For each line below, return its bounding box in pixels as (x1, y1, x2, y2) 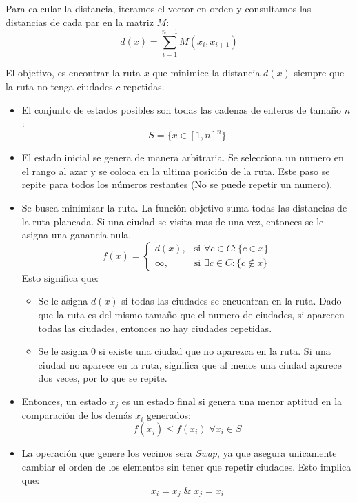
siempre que (294, 65, 345, 80)
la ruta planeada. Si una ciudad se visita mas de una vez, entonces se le (21, 214, 324, 228)
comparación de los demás (21, 408, 132, 422)
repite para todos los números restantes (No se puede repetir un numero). (21, 177, 333, 192)
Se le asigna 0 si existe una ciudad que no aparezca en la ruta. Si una (38, 344, 331, 358)
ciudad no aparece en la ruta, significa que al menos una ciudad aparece (38, 357, 342, 371)
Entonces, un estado (21, 393, 107, 408)
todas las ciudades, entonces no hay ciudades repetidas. (38, 320, 272, 335)
